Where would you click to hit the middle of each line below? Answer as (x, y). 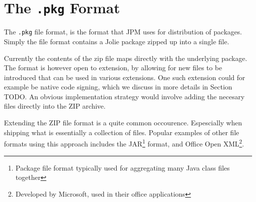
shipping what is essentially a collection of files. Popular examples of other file (122, 132)
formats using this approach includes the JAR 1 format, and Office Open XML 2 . (124, 143)
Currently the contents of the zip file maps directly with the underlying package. (126, 58)
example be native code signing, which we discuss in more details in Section (118, 87)
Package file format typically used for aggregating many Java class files (123, 167)
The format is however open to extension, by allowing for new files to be (113, 68)
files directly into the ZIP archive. (55, 106)
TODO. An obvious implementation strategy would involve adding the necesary (124, 96)
